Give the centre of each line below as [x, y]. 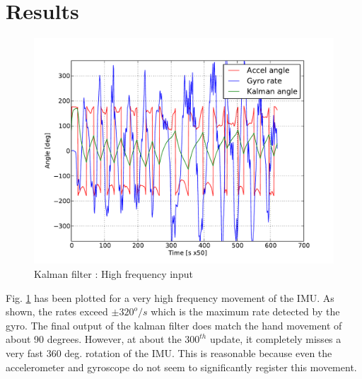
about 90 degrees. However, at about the [94, 339]
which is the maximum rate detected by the [245, 311]
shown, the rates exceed [57, 311]
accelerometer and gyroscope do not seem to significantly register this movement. [181, 367]
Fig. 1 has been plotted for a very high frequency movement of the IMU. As [170, 297]
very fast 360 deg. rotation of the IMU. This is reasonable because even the [169, 352]
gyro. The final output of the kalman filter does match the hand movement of [174, 325]
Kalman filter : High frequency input [113, 273]
